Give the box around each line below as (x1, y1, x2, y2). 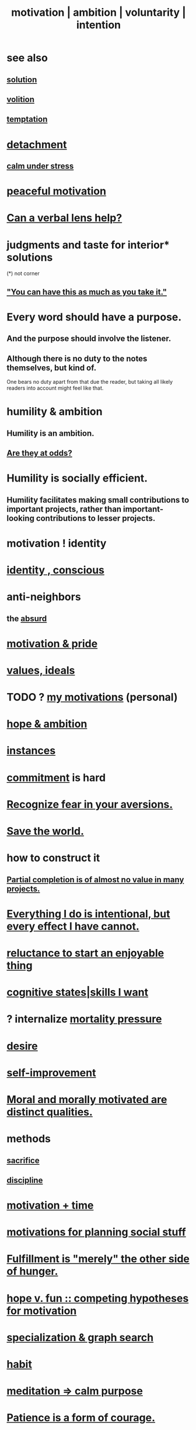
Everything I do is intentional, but (6, 907, 170, 920)
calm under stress (6, 161, 74, 171)
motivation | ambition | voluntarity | (11, 6, 186, 19)
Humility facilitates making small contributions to (6, 495, 190, 505)
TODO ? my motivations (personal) (6, 691, 178, 704)
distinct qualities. (6, 1105, 93, 1118)
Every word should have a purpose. (6, 310, 182, 323)
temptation (6, 114, 48, 124)
